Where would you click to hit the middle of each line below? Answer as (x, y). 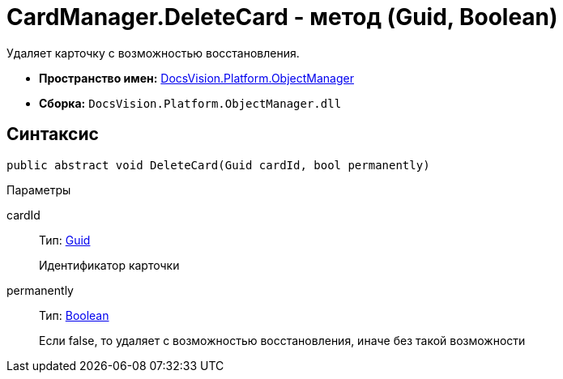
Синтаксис (53, 134)
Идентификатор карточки (109, 265)
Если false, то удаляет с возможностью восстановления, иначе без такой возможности (282, 340)
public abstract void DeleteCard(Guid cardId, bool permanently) (218, 165)
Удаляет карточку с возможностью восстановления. (153, 53)
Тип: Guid (65, 240)
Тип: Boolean (74, 315)
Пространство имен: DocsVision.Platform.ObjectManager (196, 78)
